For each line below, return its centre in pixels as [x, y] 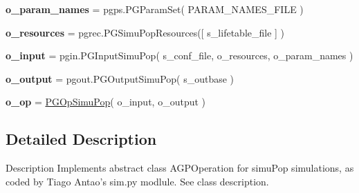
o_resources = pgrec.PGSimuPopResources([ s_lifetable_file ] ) [145, 32]
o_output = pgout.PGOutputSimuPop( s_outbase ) [120, 78]
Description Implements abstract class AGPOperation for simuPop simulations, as [180, 168]
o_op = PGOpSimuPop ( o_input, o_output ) [106, 102]
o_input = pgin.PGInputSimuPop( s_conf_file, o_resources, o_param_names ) [179, 55]
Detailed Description [81, 139]
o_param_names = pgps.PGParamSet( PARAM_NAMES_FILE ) [155, 9]
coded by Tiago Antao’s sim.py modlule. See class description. [137, 181]
